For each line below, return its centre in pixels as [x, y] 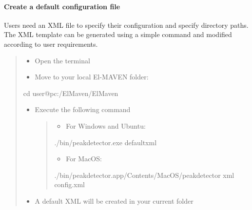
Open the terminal [62, 60]
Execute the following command [83, 109]
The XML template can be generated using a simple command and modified [118, 34]
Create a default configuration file [62, 6]
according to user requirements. [51, 44]
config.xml [70, 184]
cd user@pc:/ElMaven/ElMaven [71, 93]
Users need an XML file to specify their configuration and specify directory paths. [126, 25]
